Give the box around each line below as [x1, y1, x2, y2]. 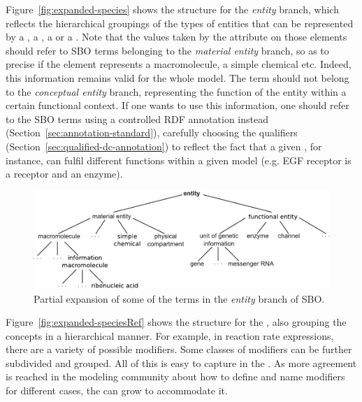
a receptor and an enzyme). [6, 166, 123, 181]
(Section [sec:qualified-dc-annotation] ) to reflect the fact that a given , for [6, 138, 322, 153]
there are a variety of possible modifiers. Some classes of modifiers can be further [6, 342, 352, 357]
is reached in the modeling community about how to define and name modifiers [6, 369, 345, 384]
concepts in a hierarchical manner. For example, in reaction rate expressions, [6, 328, 334, 343]
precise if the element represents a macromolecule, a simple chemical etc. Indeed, [6, 57, 352, 71]
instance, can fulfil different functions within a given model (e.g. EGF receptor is [6, 152, 352, 167]
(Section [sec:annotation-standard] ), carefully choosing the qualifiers [6, 125, 298, 140]
